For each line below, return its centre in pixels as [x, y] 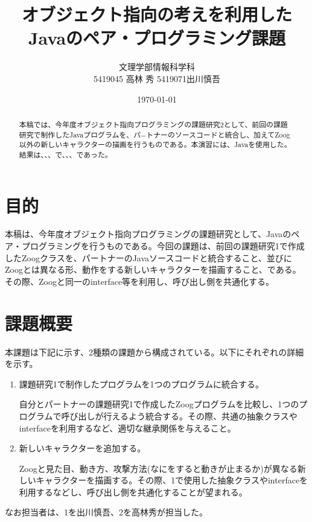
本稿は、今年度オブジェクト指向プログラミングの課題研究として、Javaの [148, 234]
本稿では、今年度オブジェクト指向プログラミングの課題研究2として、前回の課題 [153, 124]
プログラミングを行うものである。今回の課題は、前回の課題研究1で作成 [163, 246]
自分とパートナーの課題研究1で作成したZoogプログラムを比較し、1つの [159, 404]
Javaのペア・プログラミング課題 [157, 38]
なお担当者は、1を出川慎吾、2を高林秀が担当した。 [106, 512]
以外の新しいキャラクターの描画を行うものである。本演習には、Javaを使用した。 [155, 145]
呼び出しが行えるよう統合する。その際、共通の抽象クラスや [179, 415]
